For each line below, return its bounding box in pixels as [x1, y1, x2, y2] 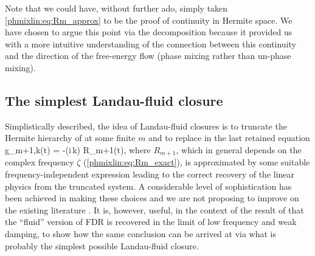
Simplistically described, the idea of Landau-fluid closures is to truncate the [5, 119, 287, 132]
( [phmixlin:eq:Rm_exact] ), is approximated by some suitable [83, 156, 310, 168]
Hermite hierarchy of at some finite [5, 131, 136, 144]
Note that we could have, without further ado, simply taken [5, 2, 228, 14]
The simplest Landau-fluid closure [5, 91, 223, 109]
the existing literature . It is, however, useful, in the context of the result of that [5, 203, 304, 216]
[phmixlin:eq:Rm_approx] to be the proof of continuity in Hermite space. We [5, 13, 292, 26]
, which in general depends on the [176, 143, 302, 156]
